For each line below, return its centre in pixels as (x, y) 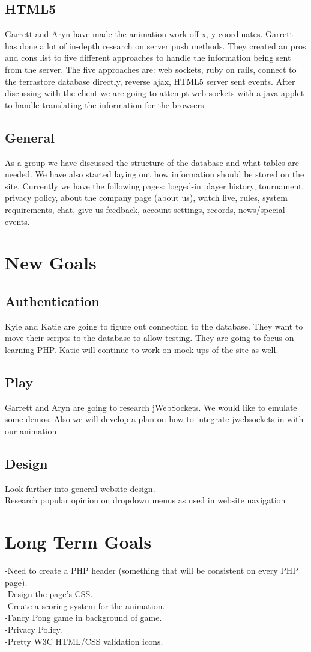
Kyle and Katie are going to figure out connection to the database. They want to (154, 326)
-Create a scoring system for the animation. (85, 605)
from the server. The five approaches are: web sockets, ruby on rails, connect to (151, 69)
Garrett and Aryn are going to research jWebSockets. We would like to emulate (151, 407)
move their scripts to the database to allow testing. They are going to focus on (149, 338)
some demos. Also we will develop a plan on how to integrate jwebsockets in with (154, 419)
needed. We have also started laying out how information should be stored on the (155, 174)
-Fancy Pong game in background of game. (83, 617)
